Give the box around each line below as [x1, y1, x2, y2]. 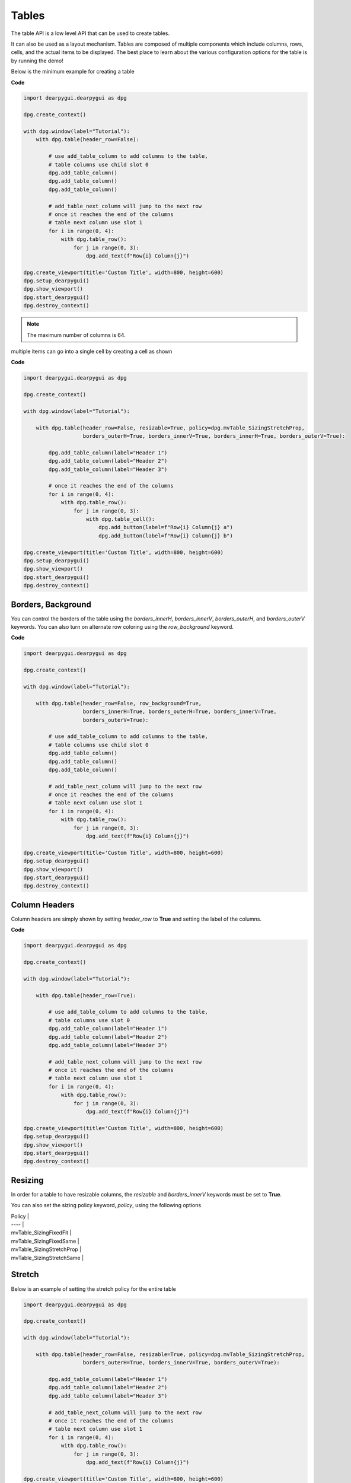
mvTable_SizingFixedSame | [11, 1237, 79, 1245]
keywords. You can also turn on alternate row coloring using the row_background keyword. [11, 623, 234, 631]
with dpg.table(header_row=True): [36, 992, 136, 999]
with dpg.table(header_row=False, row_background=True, [36, 700, 202, 707]
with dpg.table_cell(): [86, 516, 155, 523]
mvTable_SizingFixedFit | [11, 1229, 72, 1236]
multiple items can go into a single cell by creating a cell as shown [11, 348, 173, 355]
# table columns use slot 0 [48, 1017, 130, 1023]
